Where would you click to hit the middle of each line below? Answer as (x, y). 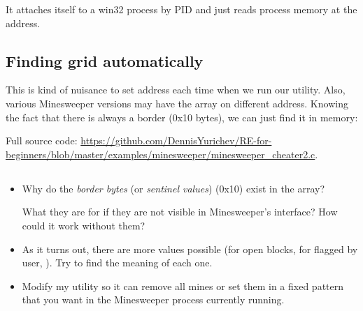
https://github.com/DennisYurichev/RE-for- (176, 141)
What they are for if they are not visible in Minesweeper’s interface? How (180, 212)
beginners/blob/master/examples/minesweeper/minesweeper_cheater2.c (161, 154)
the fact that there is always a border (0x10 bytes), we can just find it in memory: (182, 117)
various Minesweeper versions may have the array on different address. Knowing (177, 103)
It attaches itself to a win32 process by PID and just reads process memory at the (181, 9)
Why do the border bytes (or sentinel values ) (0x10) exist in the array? (173, 188)
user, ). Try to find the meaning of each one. (117, 263)
